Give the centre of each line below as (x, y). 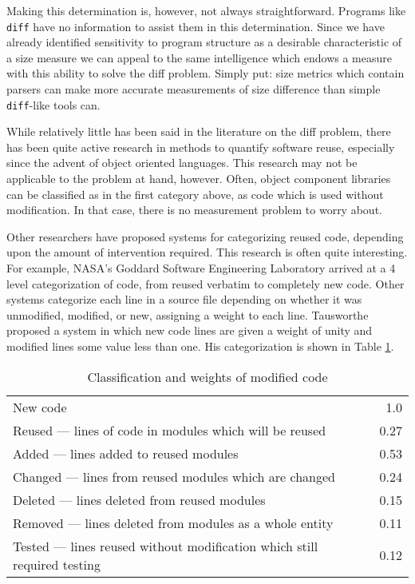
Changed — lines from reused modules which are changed (174, 476)
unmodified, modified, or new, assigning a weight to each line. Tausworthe (188, 314)
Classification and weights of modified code (207, 376)
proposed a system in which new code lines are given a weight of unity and (190, 330)
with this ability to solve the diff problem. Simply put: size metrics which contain (206, 73)
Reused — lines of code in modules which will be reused (170, 430)
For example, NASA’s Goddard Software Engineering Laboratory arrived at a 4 (201, 268)
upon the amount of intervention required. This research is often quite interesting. (207, 252)
